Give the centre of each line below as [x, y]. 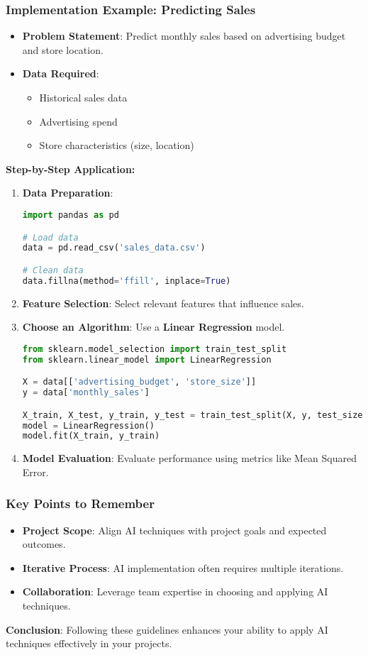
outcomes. [44, 544]
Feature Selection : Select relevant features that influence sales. [163, 303]
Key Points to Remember [80, 503]
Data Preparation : [68, 193]
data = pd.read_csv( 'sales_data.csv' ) [114, 248]
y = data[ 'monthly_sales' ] [86, 393]
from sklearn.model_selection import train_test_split [155, 349]
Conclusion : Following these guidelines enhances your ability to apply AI [167, 629]
